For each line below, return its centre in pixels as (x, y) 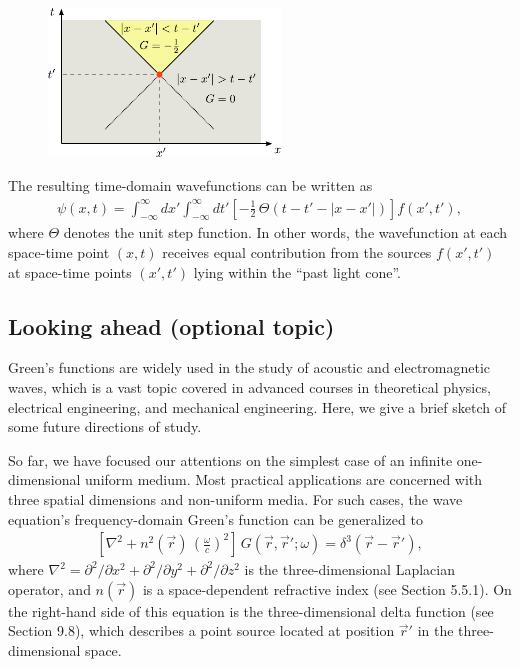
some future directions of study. (105, 426)
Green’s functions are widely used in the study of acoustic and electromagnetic (249, 367)
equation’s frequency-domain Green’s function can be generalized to (215, 518)
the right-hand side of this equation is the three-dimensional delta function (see (251, 610)
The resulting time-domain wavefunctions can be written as (190, 184)
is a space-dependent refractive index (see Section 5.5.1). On (327, 588)
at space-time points (70, 271)
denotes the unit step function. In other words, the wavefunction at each (285, 232)
